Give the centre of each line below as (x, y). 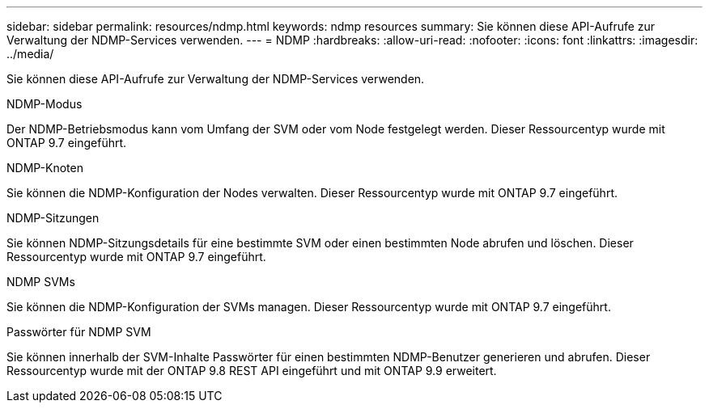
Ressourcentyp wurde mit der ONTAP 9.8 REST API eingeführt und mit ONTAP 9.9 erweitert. (252, 371)
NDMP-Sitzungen (53, 218)
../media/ (30, 54)
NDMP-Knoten (45, 168)
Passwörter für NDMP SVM (79, 332)
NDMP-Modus (45, 104)
